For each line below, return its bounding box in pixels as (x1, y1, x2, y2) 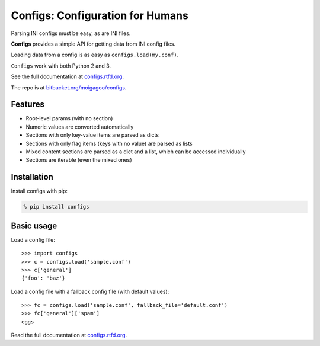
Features (11, 100, 44, 110)
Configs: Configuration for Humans (11, 9, 189, 22)
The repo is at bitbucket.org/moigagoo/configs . (11, 84, 127, 91)
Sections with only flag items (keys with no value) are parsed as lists (25, 140, 193, 147)
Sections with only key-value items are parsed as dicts (25, 132, 159, 139)
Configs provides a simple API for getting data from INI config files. (11, 40, 176, 47)
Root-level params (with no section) (25, 115, 113, 122)
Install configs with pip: (11, 187, 68, 195)
